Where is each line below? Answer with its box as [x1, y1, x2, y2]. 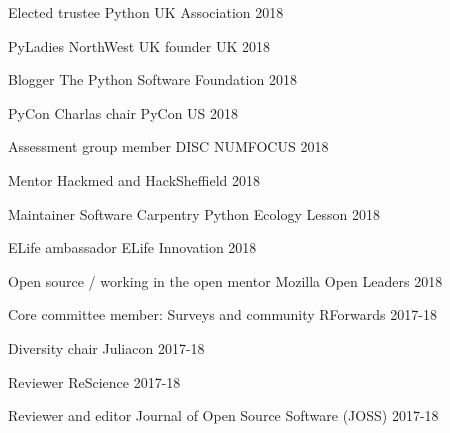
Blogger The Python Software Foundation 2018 [8, 69, 297, 90]
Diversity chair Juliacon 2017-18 [8, 337, 205, 358]
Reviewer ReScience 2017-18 [8, 371, 181, 392]
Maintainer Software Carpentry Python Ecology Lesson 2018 [8, 203, 380, 224]
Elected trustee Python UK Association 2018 [8, 2, 284, 22]
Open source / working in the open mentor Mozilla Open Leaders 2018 [8, 270, 443, 291]
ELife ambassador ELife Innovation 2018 [8, 237, 257, 258]
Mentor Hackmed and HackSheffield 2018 [8, 169, 261, 190]
